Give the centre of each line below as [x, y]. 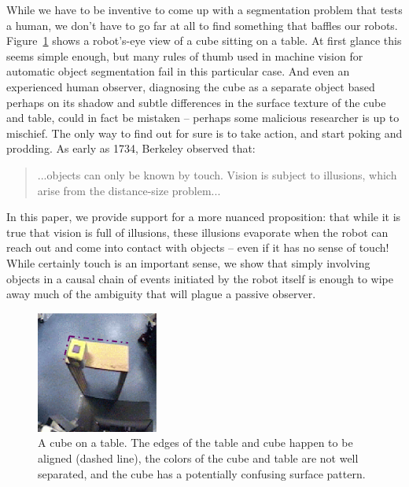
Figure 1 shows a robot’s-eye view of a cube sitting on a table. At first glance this [204, 41]
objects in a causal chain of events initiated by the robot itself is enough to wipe [200, 278]
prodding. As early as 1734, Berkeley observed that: [131, 148]
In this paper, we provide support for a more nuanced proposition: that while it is [204, 217]
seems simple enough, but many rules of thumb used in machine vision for [185, 55]
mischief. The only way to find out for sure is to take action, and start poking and [204, 133]
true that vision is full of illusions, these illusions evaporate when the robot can [197, 232]
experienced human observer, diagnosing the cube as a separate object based [191, 86]
